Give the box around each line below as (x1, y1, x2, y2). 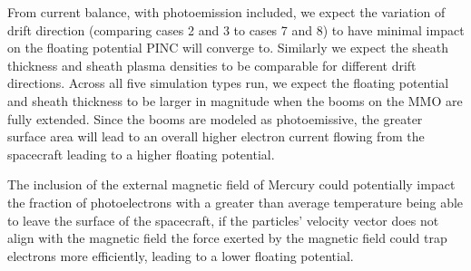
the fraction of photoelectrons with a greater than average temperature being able (7, 192, 464, 211)
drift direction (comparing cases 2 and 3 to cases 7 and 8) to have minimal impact (7, 20, 465, 39)
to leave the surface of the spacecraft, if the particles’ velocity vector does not (7, 210, 439, 229)
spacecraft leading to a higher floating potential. (7, 144, 275, 163)
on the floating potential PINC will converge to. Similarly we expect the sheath (7, 38, 449, 57)
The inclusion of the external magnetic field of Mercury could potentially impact (7, 175, 456, 194)
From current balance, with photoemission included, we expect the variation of (7, 3, 446, 21)
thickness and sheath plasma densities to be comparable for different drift (7, 55, 417, 74)
